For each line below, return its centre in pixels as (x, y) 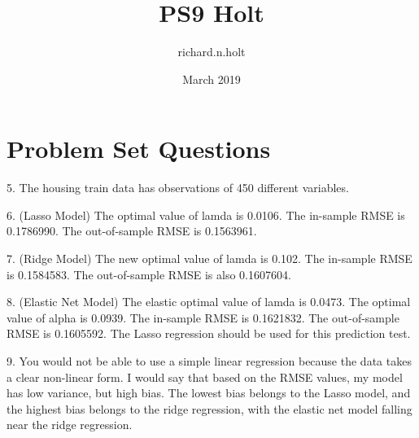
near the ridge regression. (70, 425)
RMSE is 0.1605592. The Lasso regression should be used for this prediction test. (209, 333)
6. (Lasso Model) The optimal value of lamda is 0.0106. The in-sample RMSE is (206, 215)
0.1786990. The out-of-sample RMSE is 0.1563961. (132, 231)
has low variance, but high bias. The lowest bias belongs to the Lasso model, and (209, 393)
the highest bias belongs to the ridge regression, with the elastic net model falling (209, 408)
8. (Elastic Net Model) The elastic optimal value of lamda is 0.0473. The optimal (209, 302)
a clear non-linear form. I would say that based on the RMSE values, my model (205, 377)
